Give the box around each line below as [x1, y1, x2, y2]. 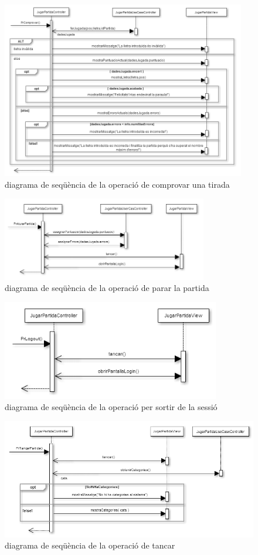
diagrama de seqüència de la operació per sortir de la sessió [5, 401, 218, 413]
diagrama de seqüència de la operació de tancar [5, 539, 175, 551]
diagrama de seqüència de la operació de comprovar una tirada [5, 178, 230, 190]
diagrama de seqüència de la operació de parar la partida [5, 282, 209, 294]
